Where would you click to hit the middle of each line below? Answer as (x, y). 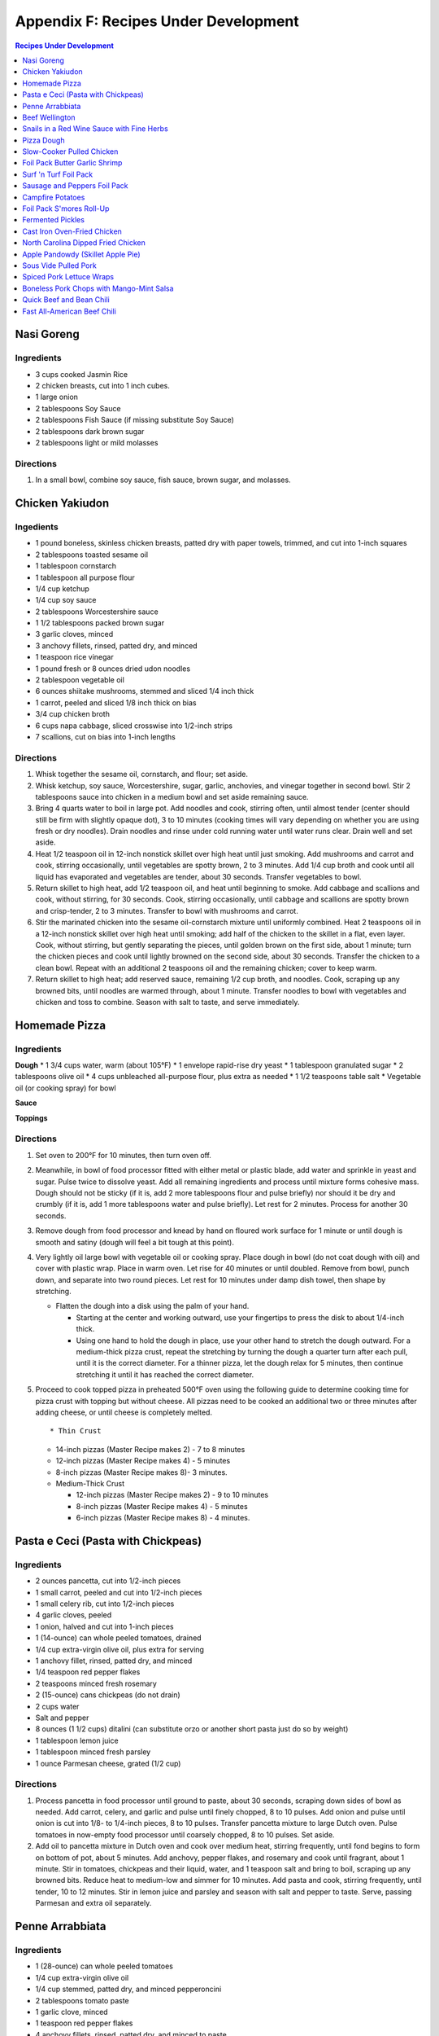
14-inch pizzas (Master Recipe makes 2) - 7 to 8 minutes (150, 1449)
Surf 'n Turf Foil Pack (58, 174)
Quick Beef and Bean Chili (66, 300)
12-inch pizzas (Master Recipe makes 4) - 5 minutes (143, 1461)
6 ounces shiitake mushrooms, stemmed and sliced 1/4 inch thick (145, 691)
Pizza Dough (43, 140)
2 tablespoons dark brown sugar (90, 431)
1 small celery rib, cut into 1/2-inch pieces (105, 1604)
